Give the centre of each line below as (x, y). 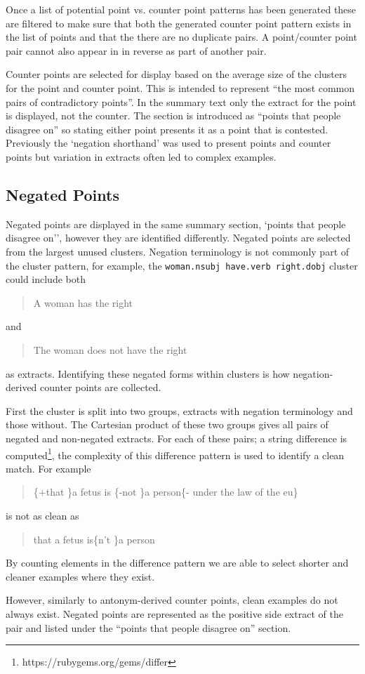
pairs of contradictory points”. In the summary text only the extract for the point (181, 101)
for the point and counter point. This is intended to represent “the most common (180, 87)
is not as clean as (42, 515)
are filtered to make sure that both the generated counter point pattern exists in (179, 23)
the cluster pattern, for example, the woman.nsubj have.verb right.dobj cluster (182, 265)
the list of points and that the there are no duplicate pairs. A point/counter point (181, 37)
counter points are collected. (101, 387)
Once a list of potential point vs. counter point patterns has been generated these (181, 9)
